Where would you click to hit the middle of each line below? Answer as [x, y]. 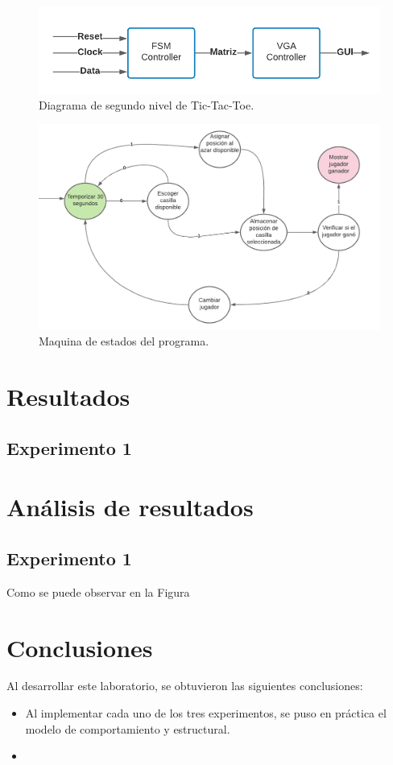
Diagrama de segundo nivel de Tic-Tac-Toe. [147, 104]
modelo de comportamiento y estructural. [128, 728]
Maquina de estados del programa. [124, 341]
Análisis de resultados [130, 507]
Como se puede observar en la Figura [98, 591]
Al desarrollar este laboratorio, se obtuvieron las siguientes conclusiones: [185, 686]
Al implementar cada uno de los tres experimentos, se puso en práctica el [206, 713]
